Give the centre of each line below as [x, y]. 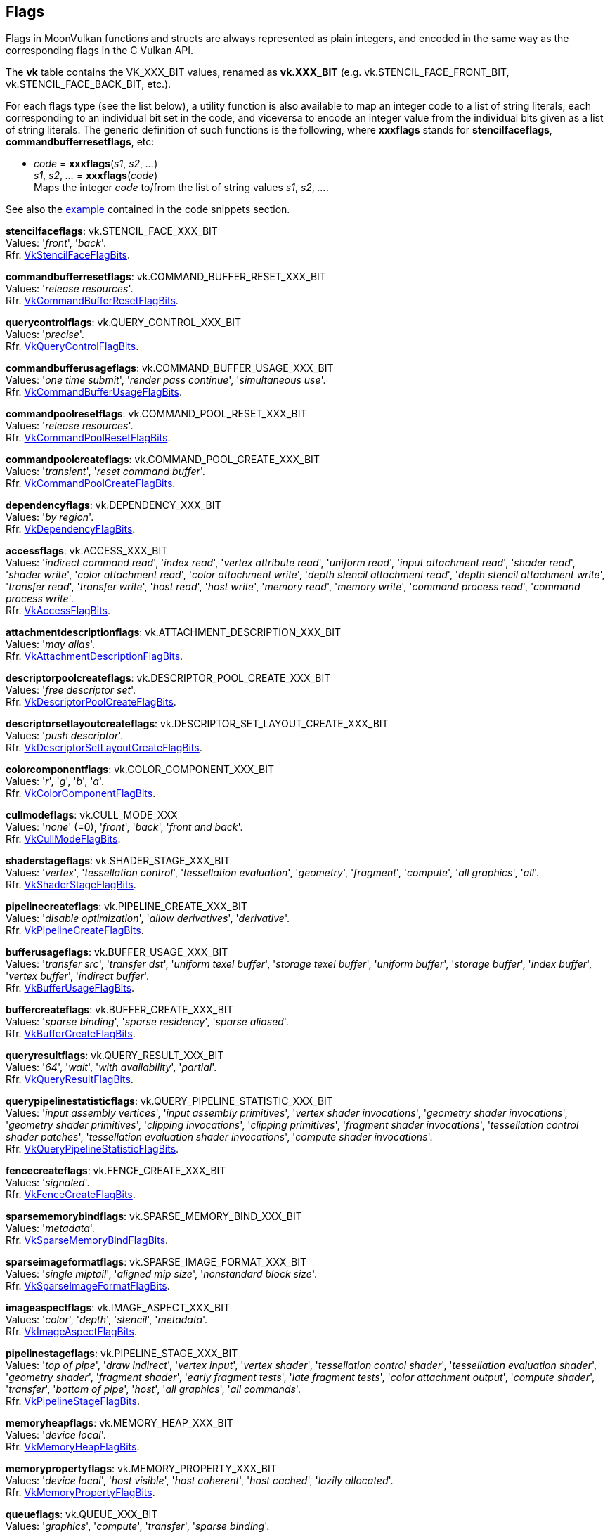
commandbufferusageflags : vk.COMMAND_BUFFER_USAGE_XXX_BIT [170, 368]
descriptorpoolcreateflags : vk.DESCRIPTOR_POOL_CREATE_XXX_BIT [168, 678]
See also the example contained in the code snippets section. [148, 209]
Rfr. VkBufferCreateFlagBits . [71, 1034]
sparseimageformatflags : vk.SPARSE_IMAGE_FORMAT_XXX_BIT [156, 1262]
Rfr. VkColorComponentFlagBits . [81, 793]
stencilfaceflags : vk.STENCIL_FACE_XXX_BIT [112, 231]
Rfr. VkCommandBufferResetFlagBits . [92, 301]
